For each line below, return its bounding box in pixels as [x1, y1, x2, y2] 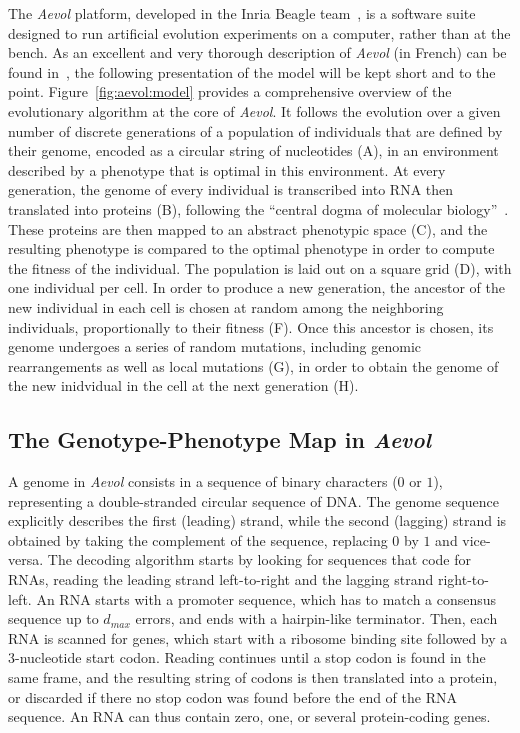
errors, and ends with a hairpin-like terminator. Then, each [135, 608, 498, 629]
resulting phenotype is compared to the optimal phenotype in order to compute [8, 238, 495, 259]
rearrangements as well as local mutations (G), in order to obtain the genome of [8, 355, 499, 376]
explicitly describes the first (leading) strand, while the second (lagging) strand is [8, 510, 507, 531]
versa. [8, 549, 44, 570]
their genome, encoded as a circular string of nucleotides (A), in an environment [8, 140, 499, 161]
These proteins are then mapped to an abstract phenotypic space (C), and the [8, 218, 488, 239]
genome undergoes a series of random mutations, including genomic [8, 336, 422, 357]
